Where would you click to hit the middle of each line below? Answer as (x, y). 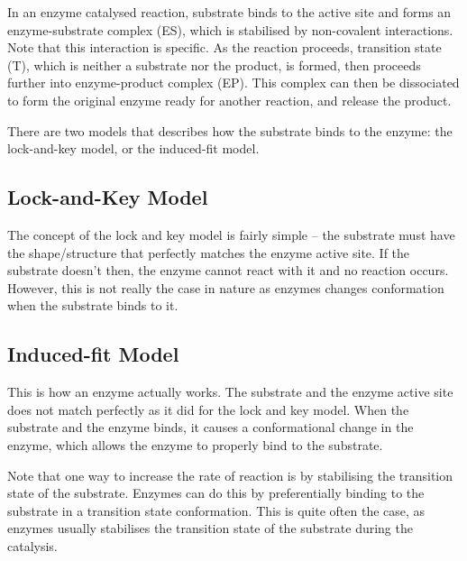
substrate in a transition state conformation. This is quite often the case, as (216, 510)
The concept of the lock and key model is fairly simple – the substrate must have (231, 234)
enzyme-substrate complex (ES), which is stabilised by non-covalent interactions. (230, 29)
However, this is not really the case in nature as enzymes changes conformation (226, 287)
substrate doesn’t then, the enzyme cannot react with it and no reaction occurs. (228, 270)
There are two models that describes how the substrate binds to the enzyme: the (230, 130)
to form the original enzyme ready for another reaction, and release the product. (229, 100)
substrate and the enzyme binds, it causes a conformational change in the (211, 427)
